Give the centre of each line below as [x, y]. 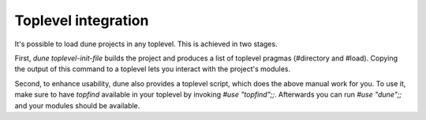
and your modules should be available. [77, 105]
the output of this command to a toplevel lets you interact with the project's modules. [153, 69]
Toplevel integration [82, 20]
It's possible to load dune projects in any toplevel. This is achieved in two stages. [146, 44]
